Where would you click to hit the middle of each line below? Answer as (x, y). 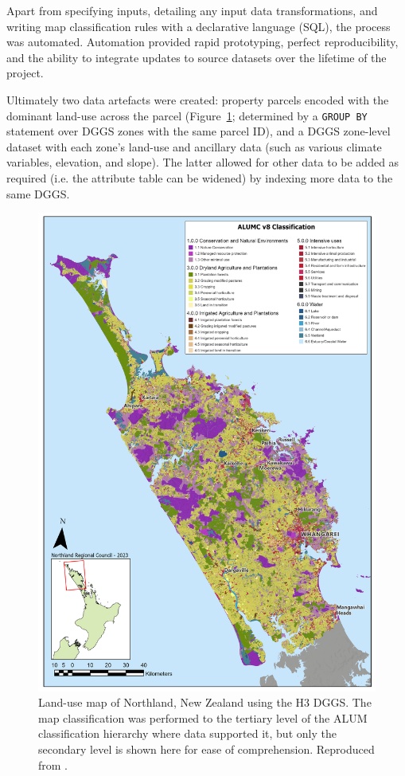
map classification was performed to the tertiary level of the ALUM (203, 717)
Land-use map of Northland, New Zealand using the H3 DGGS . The (205, 702)
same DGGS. (38, 193)
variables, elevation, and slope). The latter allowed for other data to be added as (203, 162)
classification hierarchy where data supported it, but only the (187, 733)
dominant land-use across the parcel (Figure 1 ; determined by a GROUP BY (187, 115)
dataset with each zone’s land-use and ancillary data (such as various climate (194, 146)
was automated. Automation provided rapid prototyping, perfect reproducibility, (202, 42)
